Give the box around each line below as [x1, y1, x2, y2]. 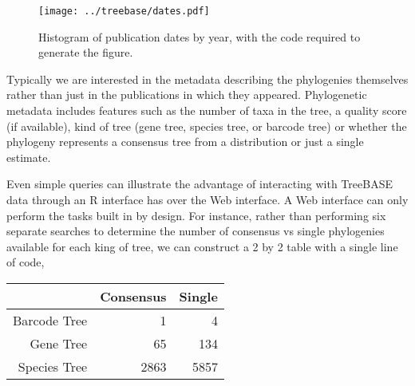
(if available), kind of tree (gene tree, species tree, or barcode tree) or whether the [6, 117, 407, 134]
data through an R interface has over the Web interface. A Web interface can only [6, 191, 409, 207]
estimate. [6, 148, 51, 165]
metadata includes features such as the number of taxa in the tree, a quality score [6, 102, 407, 119]
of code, [6, 254, 45, 270]
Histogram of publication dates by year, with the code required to [38, 28, 361, 45]
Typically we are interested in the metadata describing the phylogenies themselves [6, 70, 409, 87]
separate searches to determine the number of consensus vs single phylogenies [6, 223, 385, 239]
